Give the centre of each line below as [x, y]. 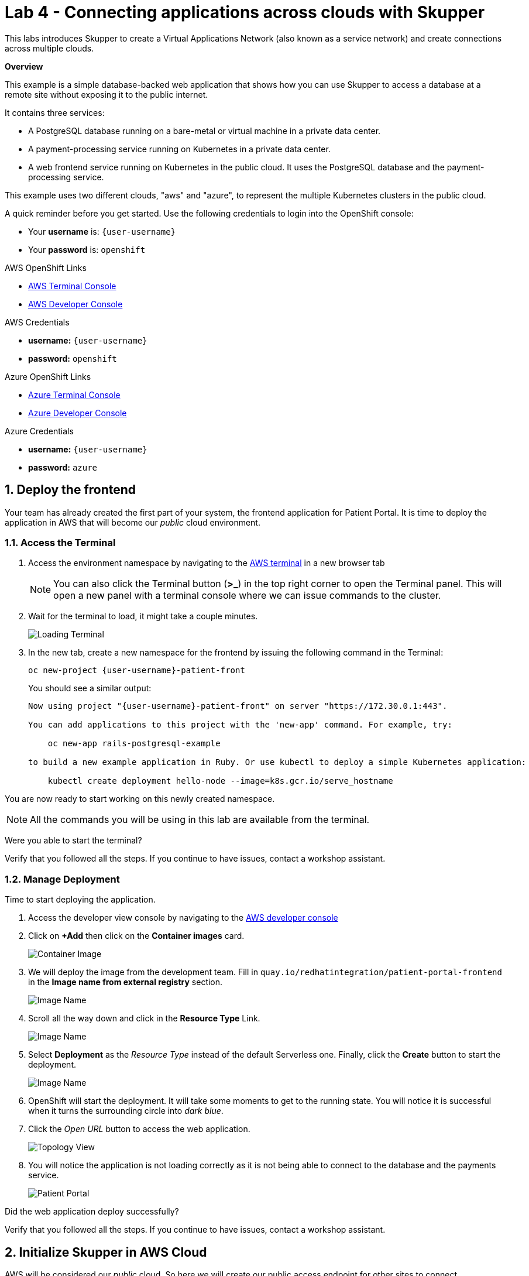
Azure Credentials [39, 431]
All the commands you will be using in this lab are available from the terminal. [200, 820]
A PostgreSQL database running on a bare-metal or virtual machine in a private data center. [205, 131]
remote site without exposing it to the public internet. [107, 94]
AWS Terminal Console [72, 286]
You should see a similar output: [90, 688]
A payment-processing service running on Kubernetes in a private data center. [179, 149]
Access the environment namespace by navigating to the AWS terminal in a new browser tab [207, 563]
